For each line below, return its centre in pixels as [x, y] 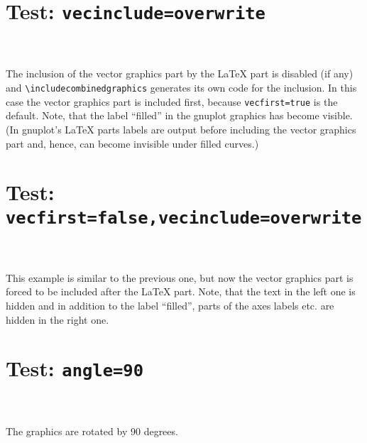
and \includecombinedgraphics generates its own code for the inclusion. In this [181, 88]
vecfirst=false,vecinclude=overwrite [184, 218]
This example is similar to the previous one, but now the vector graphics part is [180, 277]
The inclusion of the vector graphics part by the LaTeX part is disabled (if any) [180, 73]
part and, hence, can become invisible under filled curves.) [132, 143]
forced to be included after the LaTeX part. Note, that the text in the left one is [181, 291]
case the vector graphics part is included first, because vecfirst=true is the [172, 101]
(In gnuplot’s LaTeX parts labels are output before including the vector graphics [181, 129]
